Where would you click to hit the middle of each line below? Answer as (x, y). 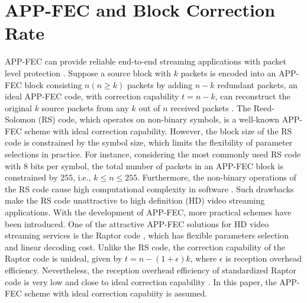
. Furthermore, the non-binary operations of (217, 177)
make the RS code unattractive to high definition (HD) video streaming (135, 200)
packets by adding (160, 84)
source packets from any (85, 107)
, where (203, 258)
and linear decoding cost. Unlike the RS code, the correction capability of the (145, 246)
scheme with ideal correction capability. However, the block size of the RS (158, 130)
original (18, 107)
